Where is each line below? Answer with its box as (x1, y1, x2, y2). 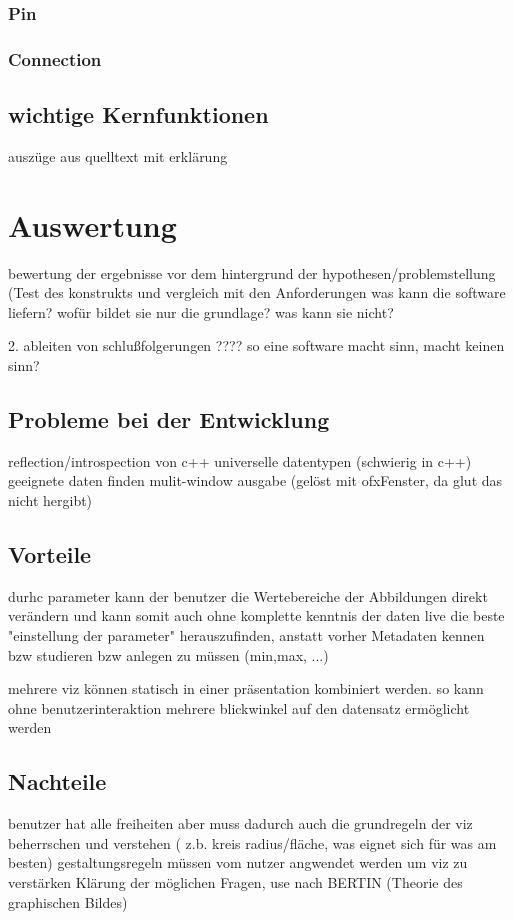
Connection (8, 46, 102, 71)
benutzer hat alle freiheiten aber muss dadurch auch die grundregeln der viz (8, 813, 473, 834)
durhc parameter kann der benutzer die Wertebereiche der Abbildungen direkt (8, 585, 488, 606)
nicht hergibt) (8, 489, 93, 510)
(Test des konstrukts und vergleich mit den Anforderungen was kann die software (8, 282, 506, 303)
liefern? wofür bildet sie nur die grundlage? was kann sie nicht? (8, 301, 394, 322)
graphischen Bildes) (8, 891, 128, 912)
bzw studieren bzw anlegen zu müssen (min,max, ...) (8, 644, 329, 665)
